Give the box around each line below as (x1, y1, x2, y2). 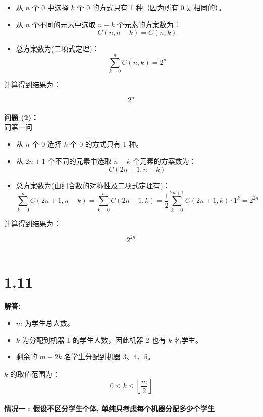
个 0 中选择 (32, 2, 69, 12)
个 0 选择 (32, 138, 62, 149)
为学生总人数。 (24, 318, 74, 328)
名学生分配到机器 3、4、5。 (64, 351, 155, 362)
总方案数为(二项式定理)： (16, 43, 99, 54)
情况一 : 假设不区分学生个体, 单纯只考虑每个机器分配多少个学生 (4, 403, 215, 414)
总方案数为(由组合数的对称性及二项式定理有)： (16, 180, 170, 190)
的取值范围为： (10, 368, 60, 379)
